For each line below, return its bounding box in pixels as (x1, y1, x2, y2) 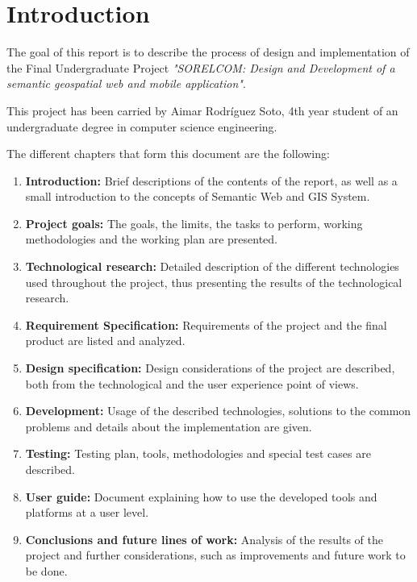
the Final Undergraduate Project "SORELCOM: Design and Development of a (6, 59, 395, 76)
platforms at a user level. (25, 504, 149, 521)
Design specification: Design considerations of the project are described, (25, 360, 395, 376)
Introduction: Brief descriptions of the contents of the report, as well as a (25, 172, 398, 189)
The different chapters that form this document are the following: (6, 145, 330, 162)
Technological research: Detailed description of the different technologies (25, 258, 399, 275)
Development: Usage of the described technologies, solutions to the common (25, 402, 411, 419)
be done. (25, 562, 68, 579)
